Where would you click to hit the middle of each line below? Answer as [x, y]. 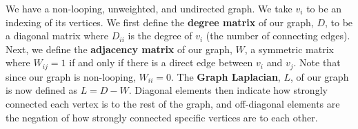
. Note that [317, 62]
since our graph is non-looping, [71, 76]
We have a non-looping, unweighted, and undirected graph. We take [149, 8]
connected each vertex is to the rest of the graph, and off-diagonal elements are [173, 104]
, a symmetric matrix [289, 49]
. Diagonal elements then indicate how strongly [228, 90]
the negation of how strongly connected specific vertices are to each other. [162, 117]
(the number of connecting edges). [278, 36]
